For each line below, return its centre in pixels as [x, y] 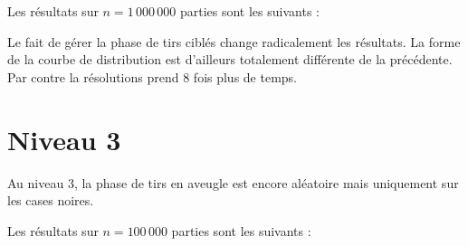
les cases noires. [51, 200]
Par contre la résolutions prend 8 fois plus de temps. [153, 76]
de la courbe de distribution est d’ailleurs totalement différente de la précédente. [230, 59]
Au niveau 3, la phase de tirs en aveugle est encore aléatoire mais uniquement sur [233, 182]
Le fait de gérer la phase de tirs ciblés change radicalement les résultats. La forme [234, 41]
